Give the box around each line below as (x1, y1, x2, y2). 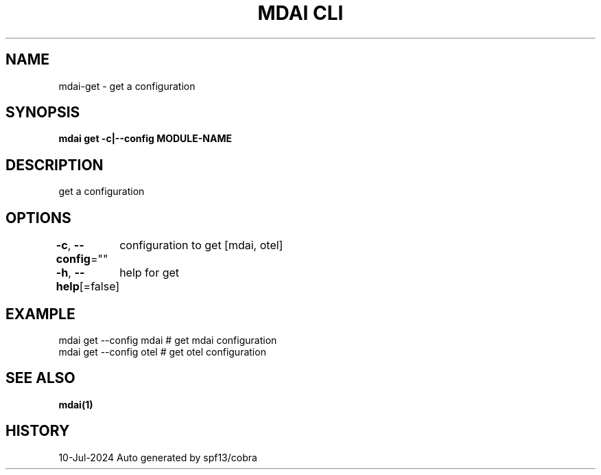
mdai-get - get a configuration (58, 80, 196, 92)
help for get (119, 266, 180, 280)
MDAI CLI (257, 1, 344, 25)
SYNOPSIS (5, 104, 80, 121)
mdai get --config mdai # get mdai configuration (58, 334, 277, 346)
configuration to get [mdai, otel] (119, 238, 283, 253)
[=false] (79, 279, 120, 294)
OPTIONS (5, 209, 71, 227)
